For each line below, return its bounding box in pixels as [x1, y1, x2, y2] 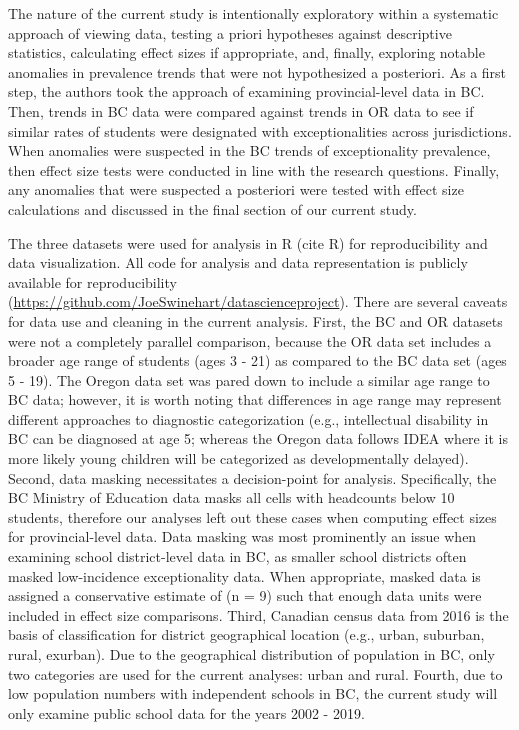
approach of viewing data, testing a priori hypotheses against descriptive [8, 22, 452, 43]
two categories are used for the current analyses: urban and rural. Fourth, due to [8, 663, 503, 684]
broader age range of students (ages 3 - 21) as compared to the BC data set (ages [8, 350, 507, 371]
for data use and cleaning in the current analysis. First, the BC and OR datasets [8, 310, 503, 331]
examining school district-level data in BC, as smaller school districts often [8, 546, 467, 567]
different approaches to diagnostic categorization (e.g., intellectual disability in [8, 408, 489, 429]
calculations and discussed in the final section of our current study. [8, 198, 417, 219]
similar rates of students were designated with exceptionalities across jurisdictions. [8, 120, 512, 141]
